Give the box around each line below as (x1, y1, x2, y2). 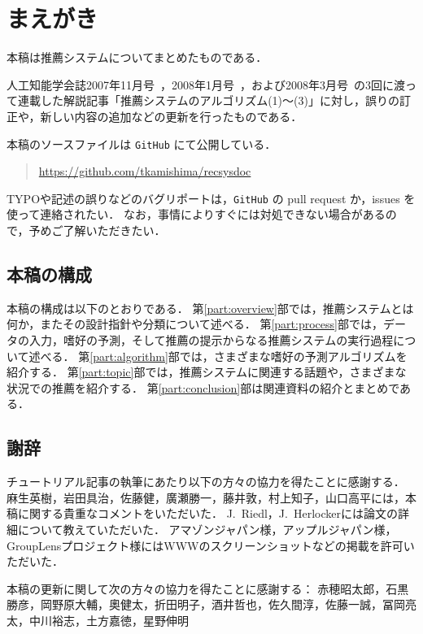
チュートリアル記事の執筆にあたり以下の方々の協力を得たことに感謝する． (7, 473, 405, 490)
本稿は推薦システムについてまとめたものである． (7, 49, 268, 66)
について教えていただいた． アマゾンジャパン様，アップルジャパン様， (17, 520, 397, 537)
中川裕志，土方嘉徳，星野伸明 (28, 611, 189, 628)
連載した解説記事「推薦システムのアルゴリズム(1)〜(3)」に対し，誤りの (17, 92, 399, 109)
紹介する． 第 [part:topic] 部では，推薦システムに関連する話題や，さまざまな (7, 363, 407, 380)
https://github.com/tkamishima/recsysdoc (38, 163, 251, 180)
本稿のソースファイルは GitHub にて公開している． (7, 135, 277, 152)
